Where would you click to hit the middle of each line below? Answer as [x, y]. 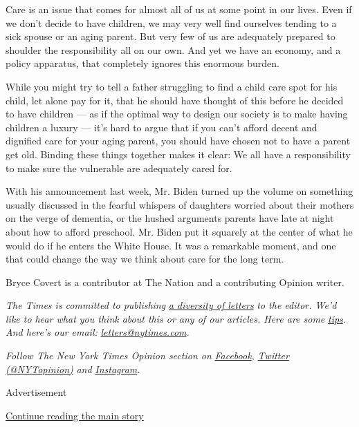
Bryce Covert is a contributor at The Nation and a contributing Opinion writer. [175, 282]
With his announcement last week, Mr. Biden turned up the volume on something [179, 191]
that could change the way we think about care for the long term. [145, 259]
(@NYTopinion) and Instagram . [73, 369]
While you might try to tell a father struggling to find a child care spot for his [172, 86]
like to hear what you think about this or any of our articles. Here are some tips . [176, 318]
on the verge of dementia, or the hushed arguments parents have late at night [170, 218]
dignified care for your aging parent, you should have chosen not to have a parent [178, 141]
